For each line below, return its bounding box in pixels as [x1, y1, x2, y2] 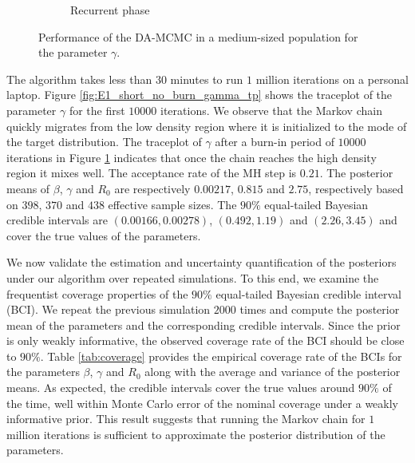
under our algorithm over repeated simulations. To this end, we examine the [6, 269, 379, 286]
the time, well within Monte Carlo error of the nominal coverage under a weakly [6, 394, 398, 411]
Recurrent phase [70, 2, 150, 18]
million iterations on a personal [255, 70, 409, 87]
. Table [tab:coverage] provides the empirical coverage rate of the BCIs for [40, 347, 402, 364]
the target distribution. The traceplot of [6, 133, 202, 150]
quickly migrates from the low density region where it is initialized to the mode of [6, 117, 407, 134]
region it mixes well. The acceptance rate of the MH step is [6, 164, 297, 181]
